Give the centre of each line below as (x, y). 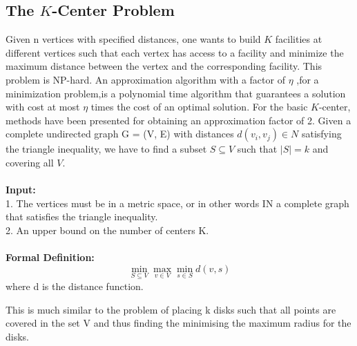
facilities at (299, 39)
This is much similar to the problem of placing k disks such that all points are (171, 309)
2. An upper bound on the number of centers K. (107, 230)
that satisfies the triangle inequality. (82, 217)
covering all (30, 162)
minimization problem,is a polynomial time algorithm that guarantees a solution (176, 93)
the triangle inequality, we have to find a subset (106, 149)
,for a (308, 79)
